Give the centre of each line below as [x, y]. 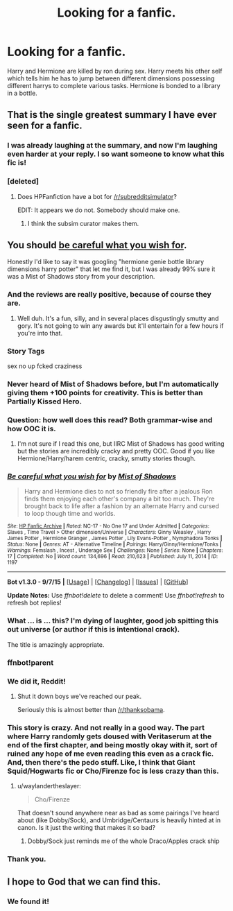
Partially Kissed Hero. [44, 401]
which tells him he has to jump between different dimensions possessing [111, 78]
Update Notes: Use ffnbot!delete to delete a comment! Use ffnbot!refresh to [116, 596]
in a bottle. [23, 93]
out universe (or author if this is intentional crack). [94, 630]
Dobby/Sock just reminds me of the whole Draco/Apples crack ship [123, 841]
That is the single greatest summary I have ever [112, 115]
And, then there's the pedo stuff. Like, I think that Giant [101, 762]
